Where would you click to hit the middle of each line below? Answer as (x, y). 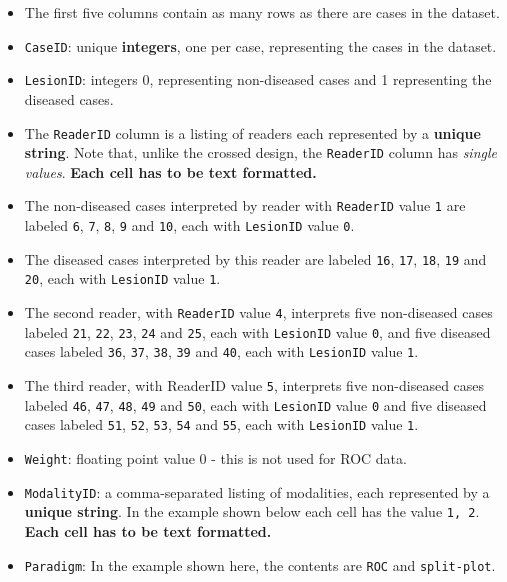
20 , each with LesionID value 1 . (122, 278)
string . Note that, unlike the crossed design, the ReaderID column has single (260, 152)
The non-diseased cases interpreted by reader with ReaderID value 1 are (245, 205)
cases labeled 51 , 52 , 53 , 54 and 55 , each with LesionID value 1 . (221, 424)
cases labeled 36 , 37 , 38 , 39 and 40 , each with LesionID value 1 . (221, 351)
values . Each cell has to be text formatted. (170, 171)
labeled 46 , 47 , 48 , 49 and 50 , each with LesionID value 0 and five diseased (255, 404)
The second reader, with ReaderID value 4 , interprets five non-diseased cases (258, 312)
